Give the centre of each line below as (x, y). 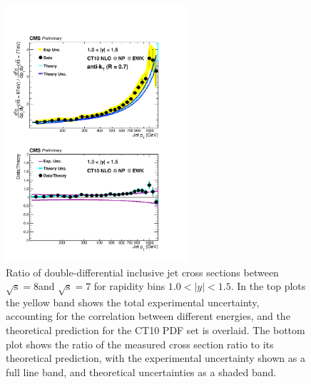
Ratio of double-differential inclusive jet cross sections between (142, 272)
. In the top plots (268, 286)
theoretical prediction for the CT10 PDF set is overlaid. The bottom (155, 330)
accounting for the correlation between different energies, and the (148, 316)
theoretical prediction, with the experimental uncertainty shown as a (155, 358)
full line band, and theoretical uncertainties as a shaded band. (141, 372)
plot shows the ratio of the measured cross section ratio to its (140, 344)
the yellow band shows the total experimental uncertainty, (133, 302)
